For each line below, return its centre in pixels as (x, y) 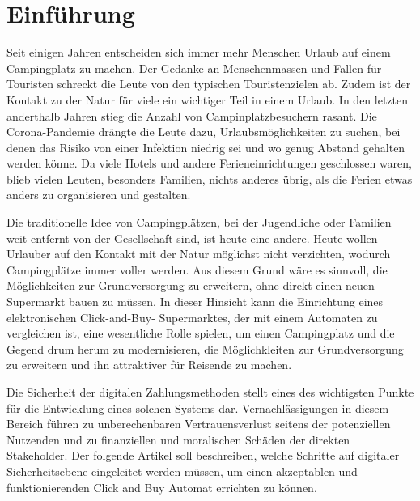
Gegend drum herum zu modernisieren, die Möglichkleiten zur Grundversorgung (205, 348)
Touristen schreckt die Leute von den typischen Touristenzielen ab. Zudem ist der (209, 84)
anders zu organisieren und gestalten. (99, 195)
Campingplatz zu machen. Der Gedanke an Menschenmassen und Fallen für (194, 68)
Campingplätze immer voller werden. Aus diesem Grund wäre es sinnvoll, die (197, 269)
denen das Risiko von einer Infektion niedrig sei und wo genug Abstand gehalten (206, 147)
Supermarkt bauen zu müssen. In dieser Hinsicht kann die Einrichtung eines (195, 301)
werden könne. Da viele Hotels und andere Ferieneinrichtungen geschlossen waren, (209, 163)
